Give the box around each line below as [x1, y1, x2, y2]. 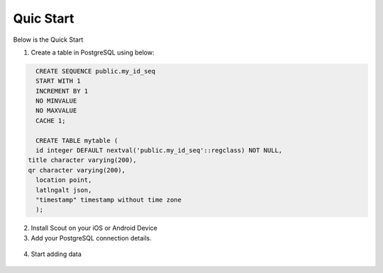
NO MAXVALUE [35, 107, 77, 115]
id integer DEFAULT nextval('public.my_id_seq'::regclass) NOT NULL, [35, 146, 283, 155]
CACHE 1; [35, 117, 66, 124]
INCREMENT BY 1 [35, 87, 89, 95]
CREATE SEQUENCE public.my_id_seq [35, 67, 156, 75]
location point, [35, 176, 92, 184]
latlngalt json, [35, 186, 92, 194]
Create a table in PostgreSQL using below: [30, 48, 155, 57]
